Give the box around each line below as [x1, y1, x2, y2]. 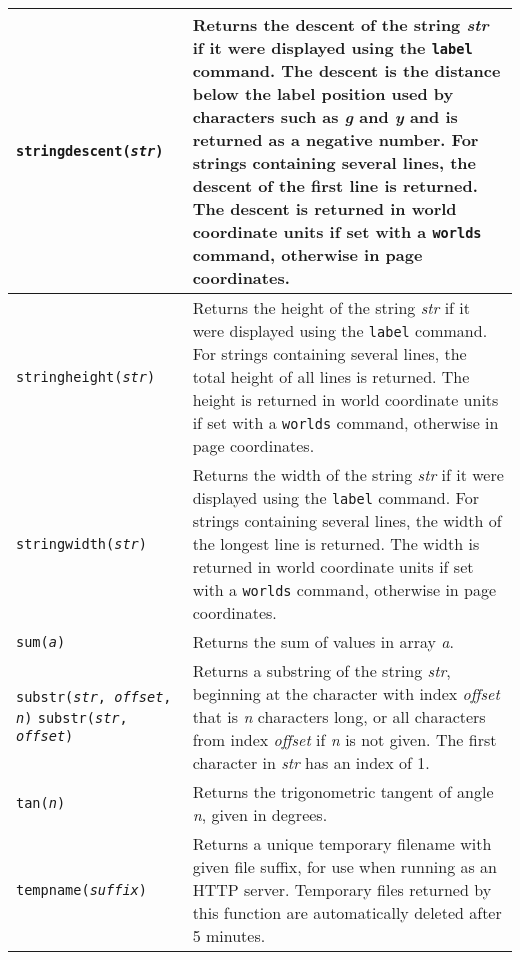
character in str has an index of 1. [192, 751, 430, 774]
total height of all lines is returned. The [192, 365, 470, 388]
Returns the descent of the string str [192, 13, 489, 36]
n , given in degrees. [192, 803, 328, 826]
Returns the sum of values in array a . [192, 630, 454, 653]
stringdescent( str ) [16, 143, 164, 159]
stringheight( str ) [16, 368, 156, 385]
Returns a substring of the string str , [192, 659, 451, 682]
